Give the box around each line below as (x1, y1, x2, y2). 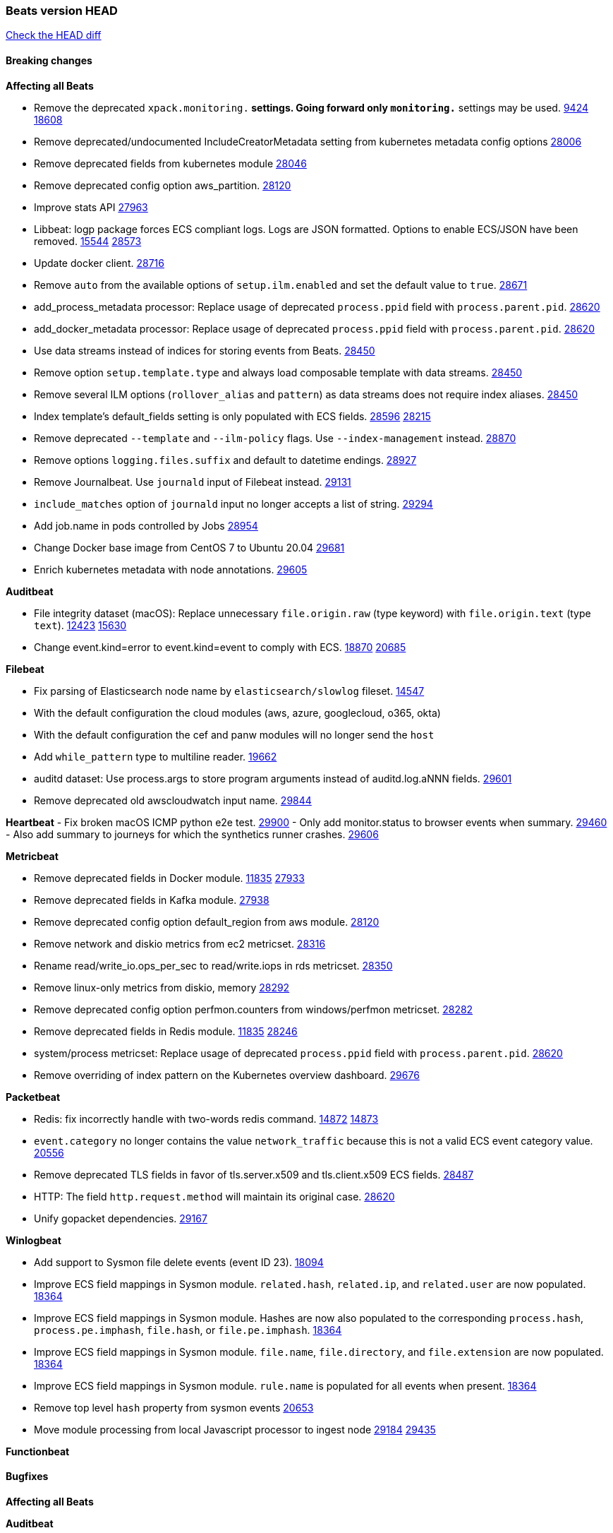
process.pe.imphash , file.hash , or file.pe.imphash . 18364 (34, 1323, 342, 1336)
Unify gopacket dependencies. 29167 (34, 1212, 207, 1224)
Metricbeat (6, 849, 59, 862)
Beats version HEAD (6, 4, 118, 18)
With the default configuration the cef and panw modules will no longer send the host (34, 728, 435, 741)
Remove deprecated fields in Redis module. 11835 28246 (34, 1025, 298, 1037)
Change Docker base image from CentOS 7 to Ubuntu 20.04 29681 (34, 541, 345, 554)
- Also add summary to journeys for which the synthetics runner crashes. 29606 (6, 828, 379, 840)
